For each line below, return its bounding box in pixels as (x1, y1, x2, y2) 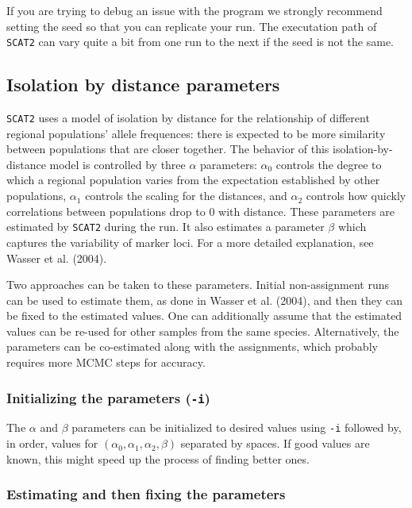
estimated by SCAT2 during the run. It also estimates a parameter (6, 218, 325, 235)
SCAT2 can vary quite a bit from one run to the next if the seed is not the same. (6, 33, 394, 50)
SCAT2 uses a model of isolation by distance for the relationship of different (6, 110, 370, 126)
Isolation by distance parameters (6, 72, 280, 97)
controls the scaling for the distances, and (85, 187, 287, 204)
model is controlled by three (49, 156, 186, 172)
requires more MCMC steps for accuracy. (6, 354, 206, 371)
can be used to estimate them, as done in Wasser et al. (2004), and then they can (6, 291, 402, 308)
